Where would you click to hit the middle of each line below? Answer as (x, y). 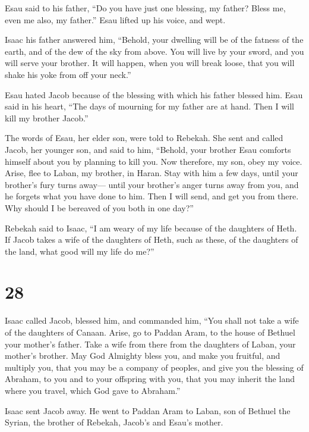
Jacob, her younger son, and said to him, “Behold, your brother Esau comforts (148, 149)
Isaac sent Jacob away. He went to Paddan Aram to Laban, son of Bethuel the (148, 410)
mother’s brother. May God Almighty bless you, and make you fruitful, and (143, 356)
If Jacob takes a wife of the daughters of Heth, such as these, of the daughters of (152, 240)
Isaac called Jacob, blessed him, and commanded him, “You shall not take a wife (152, 320)
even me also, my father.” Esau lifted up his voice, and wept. (115, 19)
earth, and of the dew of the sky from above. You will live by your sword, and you (154, 51)
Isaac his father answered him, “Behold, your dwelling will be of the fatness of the (154, 40)
